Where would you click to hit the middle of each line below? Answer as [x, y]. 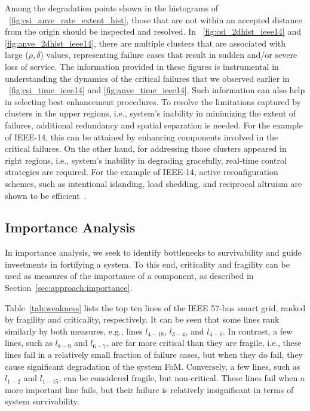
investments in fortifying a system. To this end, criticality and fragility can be [147, 264]
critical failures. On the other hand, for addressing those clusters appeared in [146, 148]
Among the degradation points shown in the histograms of [112, 8]
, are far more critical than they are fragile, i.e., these [204, 343]
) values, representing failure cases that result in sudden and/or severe [169, 55]
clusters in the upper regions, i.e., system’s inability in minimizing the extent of [151, 113]
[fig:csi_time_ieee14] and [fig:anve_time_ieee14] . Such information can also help [157, 90]
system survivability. [42, 401]
